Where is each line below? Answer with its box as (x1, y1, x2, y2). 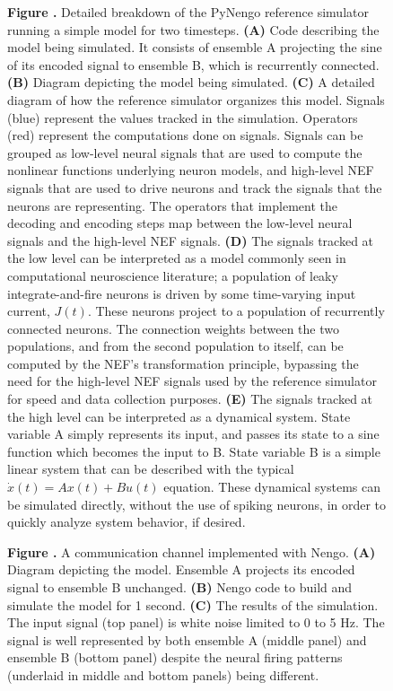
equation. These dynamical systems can (163, 477, 381, 496)
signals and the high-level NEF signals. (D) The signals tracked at (7, 231, 374, 249)
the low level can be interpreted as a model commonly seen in (7, 249, 346, 267)
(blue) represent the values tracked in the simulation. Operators (7, 108, 358, 127)
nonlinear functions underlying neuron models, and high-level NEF (7, 161, 374, 179)
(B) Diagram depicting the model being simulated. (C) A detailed (7, 73, 375, 92)
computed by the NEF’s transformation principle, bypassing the (7, 354, 359, 372)
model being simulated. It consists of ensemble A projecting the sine (7, 38, 382, 57)
